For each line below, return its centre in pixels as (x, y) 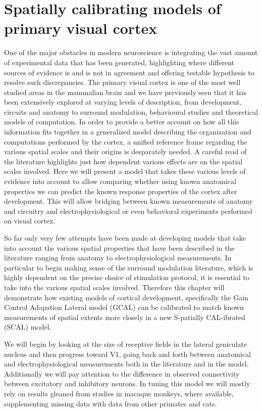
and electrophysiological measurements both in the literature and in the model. (126, 364)
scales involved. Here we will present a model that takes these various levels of (125, 171)
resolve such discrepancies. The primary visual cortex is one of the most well (122, 82)
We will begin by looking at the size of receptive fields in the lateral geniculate (125, 344)
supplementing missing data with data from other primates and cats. (111, 403)
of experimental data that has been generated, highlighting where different (119, 62)
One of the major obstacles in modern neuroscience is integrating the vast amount (131, 52)
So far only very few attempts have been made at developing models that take (125, 238)
